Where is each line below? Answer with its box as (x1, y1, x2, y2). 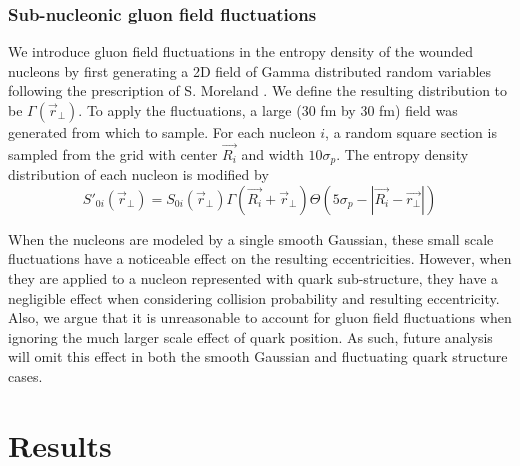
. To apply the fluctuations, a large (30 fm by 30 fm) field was (78, 100, 458, 120)
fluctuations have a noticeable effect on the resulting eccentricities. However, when (8, 248, 512, 269)
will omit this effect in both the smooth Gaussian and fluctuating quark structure (8, 346, 508, 367)
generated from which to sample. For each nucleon (8, 122, 316, 142)
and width (241, 143, 304, 164)
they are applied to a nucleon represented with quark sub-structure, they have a (8, 268, 499, 289)
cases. (8, 366, 43, 387)
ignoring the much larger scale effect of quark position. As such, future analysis (8, 326, 493, 347)
